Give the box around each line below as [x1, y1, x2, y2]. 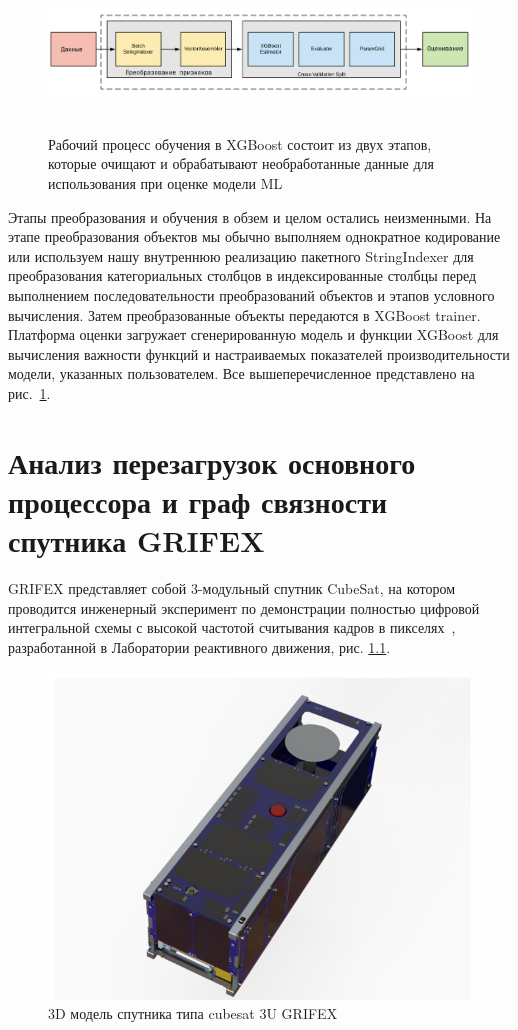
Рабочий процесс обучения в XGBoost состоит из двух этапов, [48, 133, 432, 154]
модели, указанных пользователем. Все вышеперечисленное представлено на [8, 363, 475, 384]
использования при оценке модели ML [48, 173, 283, 194]
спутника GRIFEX [8, 520, 265, 561]
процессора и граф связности [8, 480, 388, 521]
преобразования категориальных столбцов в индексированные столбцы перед [8, 265, 477, 286]
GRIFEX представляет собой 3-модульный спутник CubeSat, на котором [8, 578, 456, 599]
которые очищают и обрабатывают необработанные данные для [48, 153, 434, 174]
